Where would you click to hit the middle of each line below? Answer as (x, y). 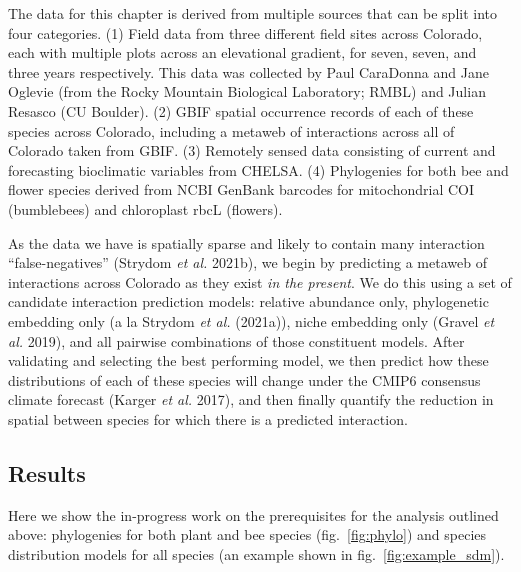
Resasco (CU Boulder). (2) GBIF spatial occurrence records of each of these (241, 110)
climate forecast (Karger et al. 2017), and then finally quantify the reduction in (251, 399)
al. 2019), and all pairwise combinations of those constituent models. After (236, 340)
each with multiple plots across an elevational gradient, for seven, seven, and (242, 52)
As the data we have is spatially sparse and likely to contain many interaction (246, 242)
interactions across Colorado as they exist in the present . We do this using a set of (260, 281)
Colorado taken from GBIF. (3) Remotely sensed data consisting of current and (252, 150)
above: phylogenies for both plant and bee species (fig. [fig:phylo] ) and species (247, 534)
